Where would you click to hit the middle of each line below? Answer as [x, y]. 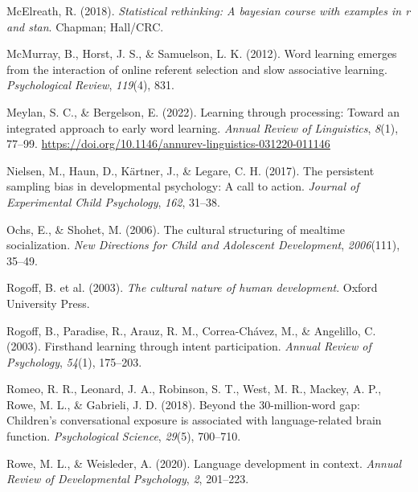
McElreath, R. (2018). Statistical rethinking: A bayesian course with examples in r [209, 10]
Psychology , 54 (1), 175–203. [74, 361]
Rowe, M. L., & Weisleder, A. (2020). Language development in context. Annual [204, 463]
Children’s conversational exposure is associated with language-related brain [194, 420]
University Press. [48, 303]
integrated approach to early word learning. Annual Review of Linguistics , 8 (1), [203, 127]
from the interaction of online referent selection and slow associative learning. [197, 69]
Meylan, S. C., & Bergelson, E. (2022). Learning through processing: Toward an [203, 111]
